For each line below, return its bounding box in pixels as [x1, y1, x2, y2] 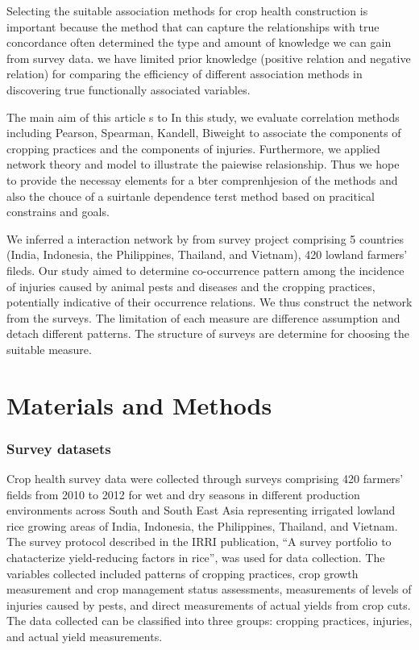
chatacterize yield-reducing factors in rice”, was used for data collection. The [6, 549, 385, 566]
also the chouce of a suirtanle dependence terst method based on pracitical [6, 187, 375, 204]
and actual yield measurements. [6, 628, 163, 644]
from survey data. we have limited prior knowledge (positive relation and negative [6, 49, 411, 66]
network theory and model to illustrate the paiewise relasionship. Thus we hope [6, 156, 400, 173]
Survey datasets [6, 438, 111, 458]
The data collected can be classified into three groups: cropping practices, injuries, [6, 612, 413, 629]
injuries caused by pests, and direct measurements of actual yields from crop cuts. [6, 596, 411, 613]
